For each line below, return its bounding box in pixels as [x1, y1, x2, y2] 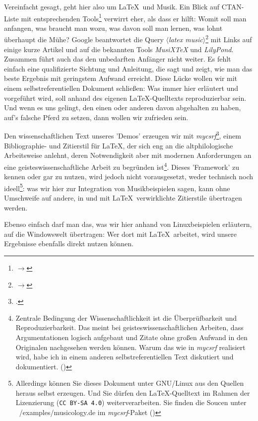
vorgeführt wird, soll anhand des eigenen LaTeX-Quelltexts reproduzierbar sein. [4, 92, 247, 103]
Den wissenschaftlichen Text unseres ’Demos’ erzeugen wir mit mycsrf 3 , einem [4, 129, 241, 141]
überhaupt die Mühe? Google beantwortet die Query [4, 34, 164, 45]
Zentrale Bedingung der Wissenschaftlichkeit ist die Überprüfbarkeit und [15, 312, 237, 323]
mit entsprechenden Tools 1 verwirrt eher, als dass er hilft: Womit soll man [21, 11, 247, 23]
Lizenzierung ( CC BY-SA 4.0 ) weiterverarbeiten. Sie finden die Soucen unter [15, 397, 247, 408]
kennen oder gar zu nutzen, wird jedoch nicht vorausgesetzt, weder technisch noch [4, 171, 254, 182]
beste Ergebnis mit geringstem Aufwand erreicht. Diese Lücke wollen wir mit [4, 73, 238, 83]
